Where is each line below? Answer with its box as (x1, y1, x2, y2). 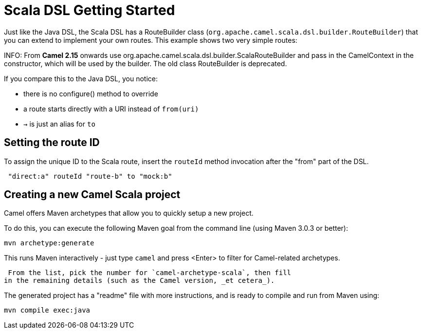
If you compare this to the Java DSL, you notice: (4, 74, 158, 83)
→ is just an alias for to (23, 119, 95, 128)
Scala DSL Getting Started (4, 2, 175, 18)
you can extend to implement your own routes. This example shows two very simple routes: (4, 36, 297, 44)
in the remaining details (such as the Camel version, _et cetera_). (4, 277, 275, 285)
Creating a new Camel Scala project (4, 188, 181, 201)
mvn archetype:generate (4, 239, 94, 247)
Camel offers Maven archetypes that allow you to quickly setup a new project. (4, 209, 254, 218)
